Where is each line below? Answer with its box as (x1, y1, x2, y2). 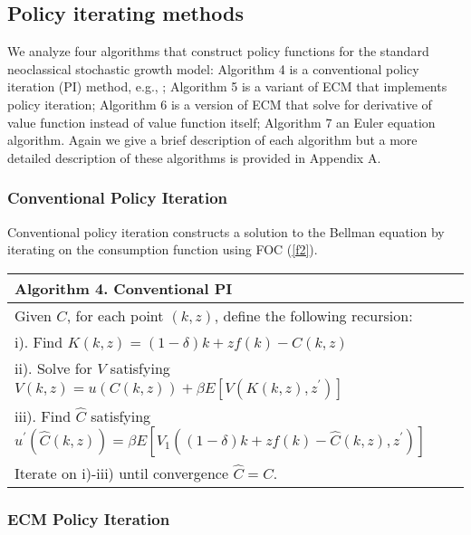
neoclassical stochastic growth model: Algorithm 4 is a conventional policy (7, 59, 419, 78)
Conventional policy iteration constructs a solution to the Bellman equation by (7, 222, 445, 241)
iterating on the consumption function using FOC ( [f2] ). (7, 240, 318, 259)
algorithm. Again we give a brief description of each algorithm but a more (7, 130, 418, 149)
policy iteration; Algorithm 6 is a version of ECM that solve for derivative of (7, 94, 432, 113)
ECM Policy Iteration (7, 507, 170, 530)
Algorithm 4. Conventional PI (14, 277, 233, 299)
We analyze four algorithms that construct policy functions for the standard (7, 42, 429, 61)
